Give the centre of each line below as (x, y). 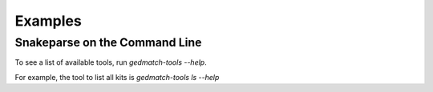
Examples (48, 21)
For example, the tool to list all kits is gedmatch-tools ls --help (117, 77)
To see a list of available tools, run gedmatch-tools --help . (111, 62)
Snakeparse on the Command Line (108, 42)
